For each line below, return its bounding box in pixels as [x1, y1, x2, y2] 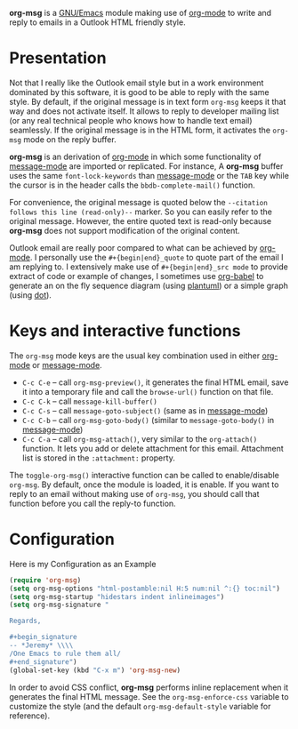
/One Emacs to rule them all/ [9, 649, 122, 658]
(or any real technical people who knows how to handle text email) [9, 115, 253, 125]
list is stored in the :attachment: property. [21, 453, 175, 463]
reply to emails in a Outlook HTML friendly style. [9, 17, 186, 28]
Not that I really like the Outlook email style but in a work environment [9, 77, 264, 88]
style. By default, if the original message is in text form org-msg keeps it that [9, 96, 286, 107]
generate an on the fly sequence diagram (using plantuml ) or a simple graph [9, 280, 289, 291]
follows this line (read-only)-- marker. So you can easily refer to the [9, 206, 273, 217]
